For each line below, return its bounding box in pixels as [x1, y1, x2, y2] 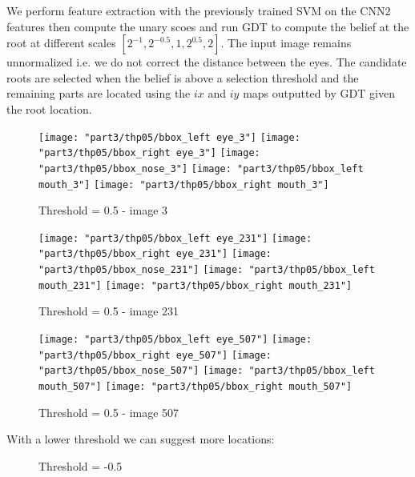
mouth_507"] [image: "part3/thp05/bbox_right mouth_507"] [38, 380, 353, 392]
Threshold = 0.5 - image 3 [38, 202, 168, 218]
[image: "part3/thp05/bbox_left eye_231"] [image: [38, 232, 312, 244]
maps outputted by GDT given [243, 85, 395, 102]
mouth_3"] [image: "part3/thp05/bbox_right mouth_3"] [38, 178, 329, 190]
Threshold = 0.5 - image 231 [38, 303, 179, 319]
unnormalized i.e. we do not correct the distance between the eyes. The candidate [6, 54, 407, 70]
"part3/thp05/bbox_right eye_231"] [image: [38, 248, 272, 260]
